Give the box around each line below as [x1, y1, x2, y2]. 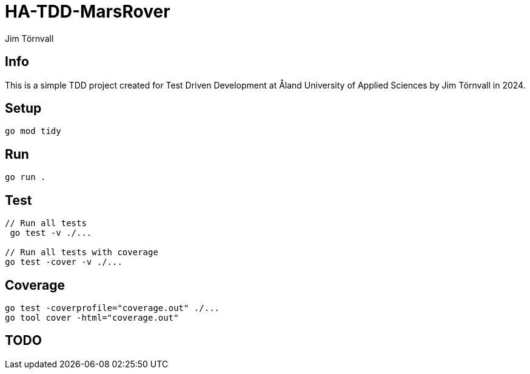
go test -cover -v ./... [5, 257, 122, 267]
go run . [5, 172, 46, 182]
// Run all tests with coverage [5, 247, 158, 258]
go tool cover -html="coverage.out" [5, 312, 179, 322]
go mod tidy [5, 126, 61, 136]
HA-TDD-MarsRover [5, 1, 170, 22]
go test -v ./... [10, 228, 92, 238]
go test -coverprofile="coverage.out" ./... [5, 302, 220, 313]
